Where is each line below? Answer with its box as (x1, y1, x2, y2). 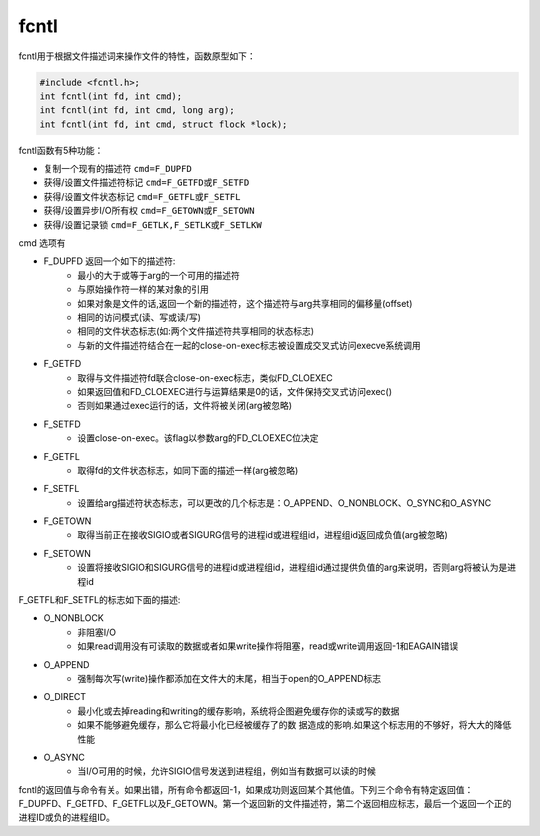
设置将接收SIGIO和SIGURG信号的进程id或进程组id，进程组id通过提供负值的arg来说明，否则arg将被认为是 (77, 561, 508, 574)
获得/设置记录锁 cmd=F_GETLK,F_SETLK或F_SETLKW (43, 218, 262, 230)
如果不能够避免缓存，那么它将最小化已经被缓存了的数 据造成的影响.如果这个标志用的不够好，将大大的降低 (77, 719, 512, 731)
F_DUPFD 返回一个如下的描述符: (43, 255, 176, 267)
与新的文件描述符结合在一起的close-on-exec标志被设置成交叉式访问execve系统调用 (77, 339, 422, 351)
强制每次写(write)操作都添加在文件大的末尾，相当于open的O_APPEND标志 (77, 672, 382, 684)
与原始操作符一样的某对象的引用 (77, 283, 209, 295)
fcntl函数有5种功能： (18, 144, 104, 156)
